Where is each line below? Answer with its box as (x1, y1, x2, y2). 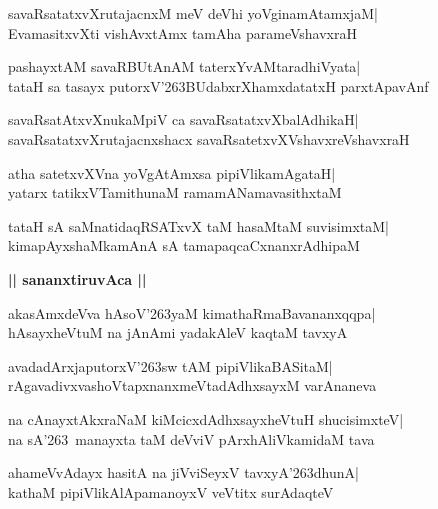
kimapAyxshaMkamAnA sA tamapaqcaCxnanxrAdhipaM (8, 235, 360, 256)
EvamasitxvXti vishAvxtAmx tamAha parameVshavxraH (8, 22, 357, 43)
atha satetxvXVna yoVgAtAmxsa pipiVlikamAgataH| (8, 162, 336, 183)
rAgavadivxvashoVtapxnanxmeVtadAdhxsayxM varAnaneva (8, 375, 377, 396)
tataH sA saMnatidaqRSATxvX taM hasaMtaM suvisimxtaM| (8, 215, 389, 236)
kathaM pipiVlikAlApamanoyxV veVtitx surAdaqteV (8, 481, 334, 502)
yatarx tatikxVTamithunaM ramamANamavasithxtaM (8, 182, 342, 203)
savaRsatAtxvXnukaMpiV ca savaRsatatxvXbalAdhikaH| (8, 109, 359, 130)
